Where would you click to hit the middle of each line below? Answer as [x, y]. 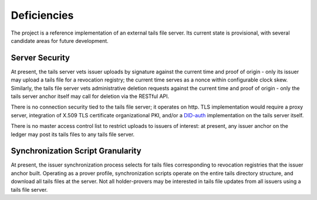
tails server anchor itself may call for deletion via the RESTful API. [90, 96]
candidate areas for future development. [60, 40]
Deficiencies [42, 15]
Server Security [41, 58]
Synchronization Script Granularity [76, 151]
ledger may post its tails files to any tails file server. [73, 134]
